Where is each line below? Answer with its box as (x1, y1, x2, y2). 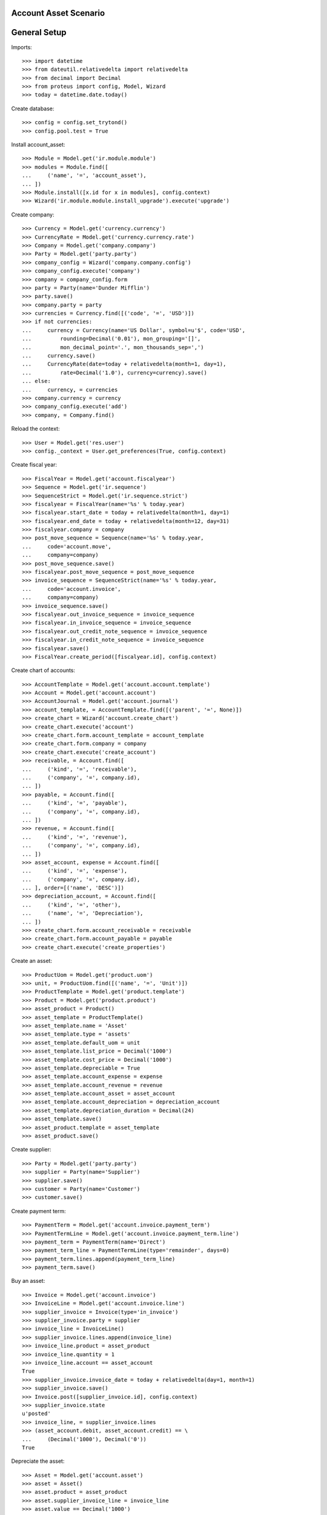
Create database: (11, 105, 54, 112)
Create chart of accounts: (11, 667, 76, 674)
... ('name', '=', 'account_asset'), (22, 172, 147, 179)
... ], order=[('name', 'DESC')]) (22, 885, 124, 891)
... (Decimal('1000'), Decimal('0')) (22, 1436, 147, 1442)
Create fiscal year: (11, 461, 58, 468)
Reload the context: (11, 425, 60, 433)
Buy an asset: (11, 1277, 45, 1285)
